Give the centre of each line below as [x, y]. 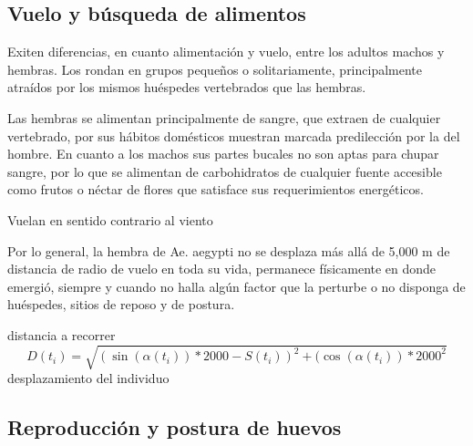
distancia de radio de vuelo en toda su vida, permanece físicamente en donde [222, 269]
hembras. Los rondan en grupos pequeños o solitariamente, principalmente [215, 69]
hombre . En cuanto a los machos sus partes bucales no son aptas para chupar [223, 154]
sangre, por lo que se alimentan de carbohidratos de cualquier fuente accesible [225, 171]
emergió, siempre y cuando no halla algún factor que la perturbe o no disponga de [236, 286]
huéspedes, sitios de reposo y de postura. [121, 304]
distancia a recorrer [62, 334]
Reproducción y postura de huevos [175, 427]
